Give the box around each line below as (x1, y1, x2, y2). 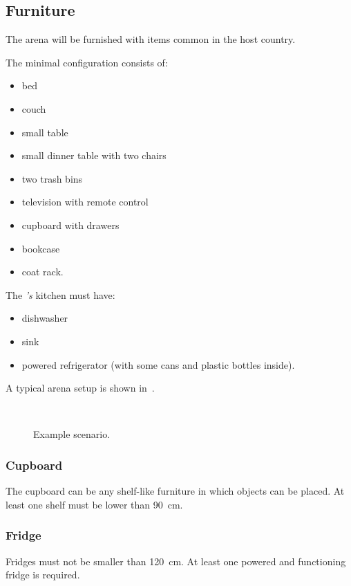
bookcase (21, 241, 60, 255)
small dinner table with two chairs (21, 148, 167, 163)
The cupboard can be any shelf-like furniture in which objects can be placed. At (6, 484, 345, 498)
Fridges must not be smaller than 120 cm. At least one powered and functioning (6, 553, 346, 568)
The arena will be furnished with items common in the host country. (6, 32, 296, 46)
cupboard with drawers (21, 217, 120, 232)
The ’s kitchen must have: (6, 287, 115, 302)
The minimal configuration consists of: (6, 55, 168, 69)
